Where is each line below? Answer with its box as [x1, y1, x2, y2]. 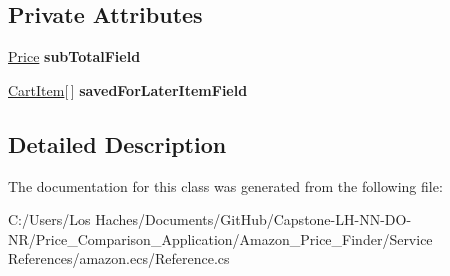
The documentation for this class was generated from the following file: [8, 175, 443, 196]
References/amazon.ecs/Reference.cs [8, 248, 230, 269]
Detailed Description [8, 128, 227, 159]
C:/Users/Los [8, 209, 91, 230]
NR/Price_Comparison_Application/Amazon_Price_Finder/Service [8, 228, 433, 249]
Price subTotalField [8, 46, 141, 67]
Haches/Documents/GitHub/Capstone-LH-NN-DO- [95, 209, 412, 230]
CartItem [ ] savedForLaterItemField [8, 79, 248, 100]
